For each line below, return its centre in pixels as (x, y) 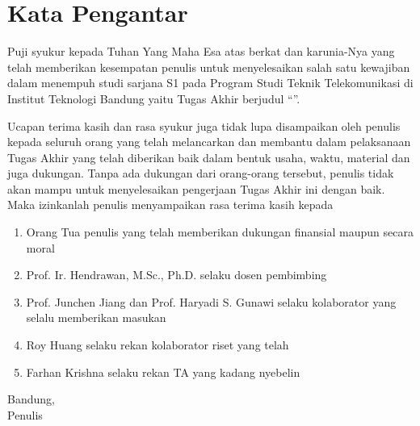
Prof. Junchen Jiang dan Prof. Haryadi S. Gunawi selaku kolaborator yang (211, 301)
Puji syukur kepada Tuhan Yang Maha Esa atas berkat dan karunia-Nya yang (201, 51)
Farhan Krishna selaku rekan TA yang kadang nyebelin (163, 372)
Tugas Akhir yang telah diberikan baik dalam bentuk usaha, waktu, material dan (209, 157)
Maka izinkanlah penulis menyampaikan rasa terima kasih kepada (170, 205)
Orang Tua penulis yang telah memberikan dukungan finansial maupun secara (220, 232)
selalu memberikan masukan (96, 317)
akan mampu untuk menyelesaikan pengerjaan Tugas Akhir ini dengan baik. (196, 188)
